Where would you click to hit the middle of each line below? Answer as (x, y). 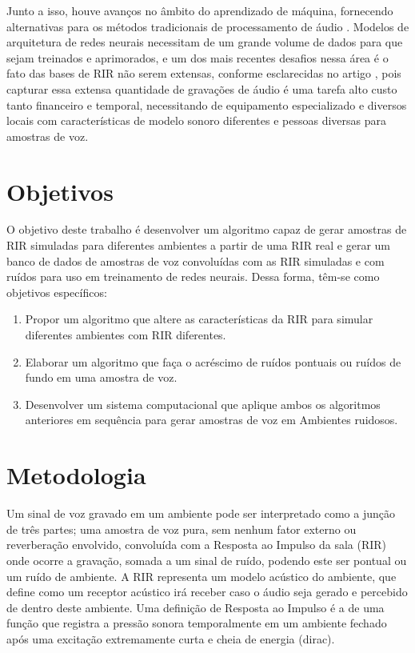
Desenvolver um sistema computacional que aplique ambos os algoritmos (203, 404)
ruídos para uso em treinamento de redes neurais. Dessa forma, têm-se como (193, 276)
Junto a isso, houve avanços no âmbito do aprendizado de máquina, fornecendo (200, 10)
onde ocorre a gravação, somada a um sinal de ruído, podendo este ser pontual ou (207, 560)
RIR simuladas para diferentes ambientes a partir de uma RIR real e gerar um (199, 245)
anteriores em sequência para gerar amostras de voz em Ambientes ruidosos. (211, 420)
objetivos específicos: (57, 292)
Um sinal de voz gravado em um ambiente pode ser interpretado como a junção (201, 513)
